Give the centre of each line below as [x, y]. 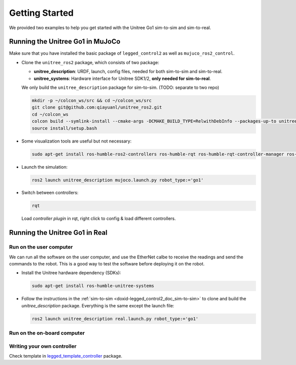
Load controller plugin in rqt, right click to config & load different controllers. [99, 219]
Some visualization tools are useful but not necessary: [76, 141]
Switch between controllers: [50, 193]
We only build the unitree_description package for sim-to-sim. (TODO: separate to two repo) [120, 88]
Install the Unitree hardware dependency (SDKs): [71, 273]
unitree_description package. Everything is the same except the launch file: [98, 305]
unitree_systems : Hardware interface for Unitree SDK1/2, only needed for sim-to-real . [122, 78]
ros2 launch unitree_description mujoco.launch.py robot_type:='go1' [118, 180]
